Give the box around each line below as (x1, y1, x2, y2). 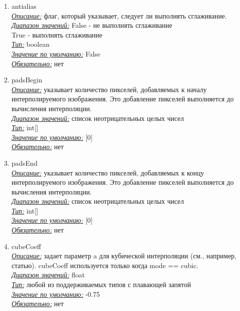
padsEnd (11, 157, 37, 168)
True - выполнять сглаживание (11, 29, 103, 39)
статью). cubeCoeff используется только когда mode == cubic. (11, 260, 199, 270)
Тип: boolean (11, 39, 50, 49)
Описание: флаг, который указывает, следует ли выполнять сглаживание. (11, 10, 227, 20)
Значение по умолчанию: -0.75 (11, 289, 100, 299)
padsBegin (11, 75, 42, 85)
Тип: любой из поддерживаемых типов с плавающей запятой (11, 279, 191, 290)
